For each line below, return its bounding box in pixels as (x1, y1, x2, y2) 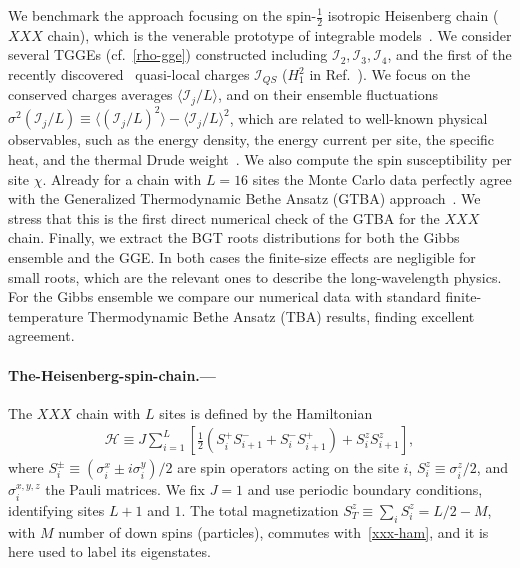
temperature (8, 305, 84, 326)
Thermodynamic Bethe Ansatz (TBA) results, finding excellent (87, 305, 475, 326)
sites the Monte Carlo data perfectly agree (252, 168, 512, 189)
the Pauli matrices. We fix (45, 479, 205, 500)
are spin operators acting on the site (177, 457, 399, 478)
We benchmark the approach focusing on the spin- (8, 5, 317, 25)
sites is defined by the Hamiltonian (159, 402, 373, 423)
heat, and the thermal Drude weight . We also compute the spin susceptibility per (8, 149, 512, 170)
